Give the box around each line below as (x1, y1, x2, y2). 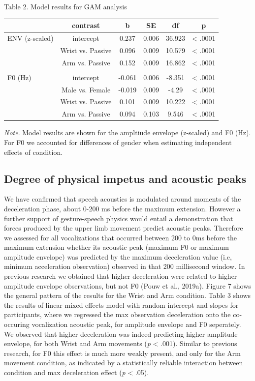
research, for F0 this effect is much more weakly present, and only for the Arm (4, 348, 241, 358)
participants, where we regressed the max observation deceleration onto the (4, 309, 231, 320)
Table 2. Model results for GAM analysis (4, 1, 127, 11)
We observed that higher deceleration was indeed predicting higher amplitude (4, 328, 238, 339)
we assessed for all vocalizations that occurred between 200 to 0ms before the (4, 232, 237, 242)
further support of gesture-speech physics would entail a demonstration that (4, 213, 233, 223)
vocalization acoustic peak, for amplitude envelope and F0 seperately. (32, 319, 241, 329)
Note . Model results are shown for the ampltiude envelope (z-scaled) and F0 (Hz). (4, 127, 251, 138)
